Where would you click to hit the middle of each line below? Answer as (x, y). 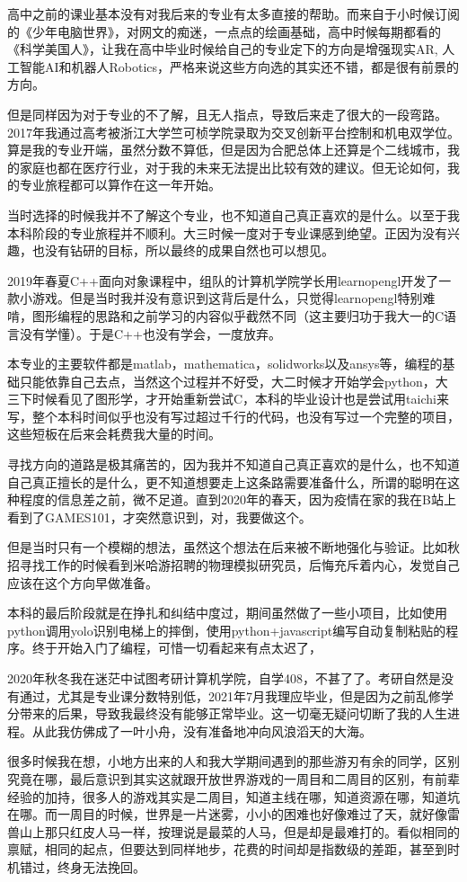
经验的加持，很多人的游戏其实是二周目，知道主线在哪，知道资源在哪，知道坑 (233, 796)
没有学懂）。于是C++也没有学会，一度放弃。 (150, 333)
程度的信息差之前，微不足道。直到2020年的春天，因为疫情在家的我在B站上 (238, 499)
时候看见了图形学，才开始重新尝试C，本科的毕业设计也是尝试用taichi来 (240, 399)
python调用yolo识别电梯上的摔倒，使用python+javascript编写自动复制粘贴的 (227, 630)
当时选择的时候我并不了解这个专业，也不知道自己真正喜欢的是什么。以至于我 (233, 214)
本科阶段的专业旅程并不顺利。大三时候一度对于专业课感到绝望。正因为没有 (227, 232)
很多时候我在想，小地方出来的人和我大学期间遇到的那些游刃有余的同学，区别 (233, 761)
